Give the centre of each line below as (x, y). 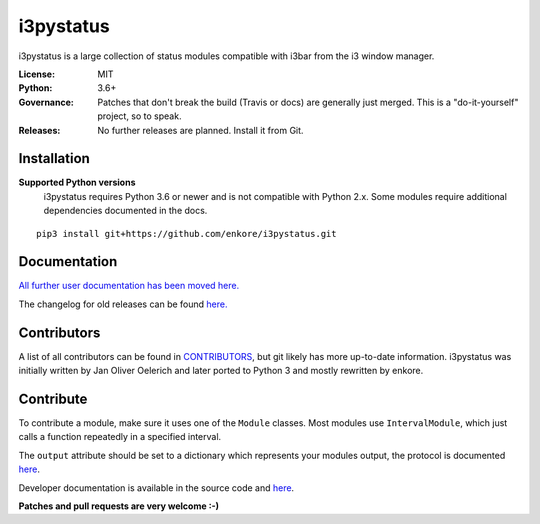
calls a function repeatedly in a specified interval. (120, 437)
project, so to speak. (139, 116)
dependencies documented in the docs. (125, 211)
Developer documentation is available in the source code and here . (156, 487)
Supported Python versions (77, 182)
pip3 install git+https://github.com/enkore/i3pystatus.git (186, 233)
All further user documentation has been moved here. (129, 286)
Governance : (46, 102)
